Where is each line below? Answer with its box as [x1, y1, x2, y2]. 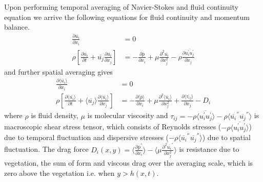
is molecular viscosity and [87, 110, 168, 121]
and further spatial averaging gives [4, 66, 113, 77]
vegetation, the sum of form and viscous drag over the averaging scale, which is [4, 157, 253, 168]
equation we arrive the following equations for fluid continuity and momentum [4, 11, 250, 22]
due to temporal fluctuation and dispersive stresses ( [4, 131, 169, 142]
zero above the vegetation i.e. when [4, 167, 115, 178]
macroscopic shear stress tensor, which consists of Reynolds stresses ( [4, 121, 221, 132]
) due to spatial [202, 131, 251, 142]
